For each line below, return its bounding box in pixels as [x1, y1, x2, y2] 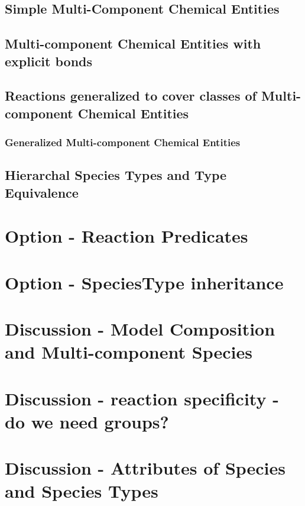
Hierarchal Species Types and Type [5, 166, 227, 184]
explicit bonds [5, 51, 93, 70]
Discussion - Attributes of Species [5, 456, 286, 480]
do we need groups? [5, 409, 169, 433]
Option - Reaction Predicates [5, 224, 248, 248]
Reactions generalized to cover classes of [5, 86, 257, 105]
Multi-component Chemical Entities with [5, 34, 261, 53]
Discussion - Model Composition [5, 317, 275, 341]
